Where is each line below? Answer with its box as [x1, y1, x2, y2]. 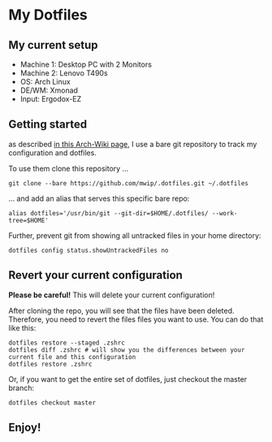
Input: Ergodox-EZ [19, 94, 82, 103]
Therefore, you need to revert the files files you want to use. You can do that [8, 314, 264, 324]
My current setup [8, 38, 99, 52]
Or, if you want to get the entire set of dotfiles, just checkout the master [8, 374, 248, 383]
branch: [8, 383, 35, 392]
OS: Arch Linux [19, 77, 71, 86]
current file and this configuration [8, 353, 136, 361]
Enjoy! [8, 421, 41, 435]
